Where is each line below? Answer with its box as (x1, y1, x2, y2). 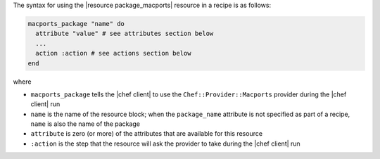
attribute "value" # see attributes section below (35, 30, 214, 38)
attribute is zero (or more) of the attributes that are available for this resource (30, 129, 263, 138)
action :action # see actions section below (35, 49, 191, 58)
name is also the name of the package (30, 120, 141, 128)
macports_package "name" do (27, 20, 125, 27)
